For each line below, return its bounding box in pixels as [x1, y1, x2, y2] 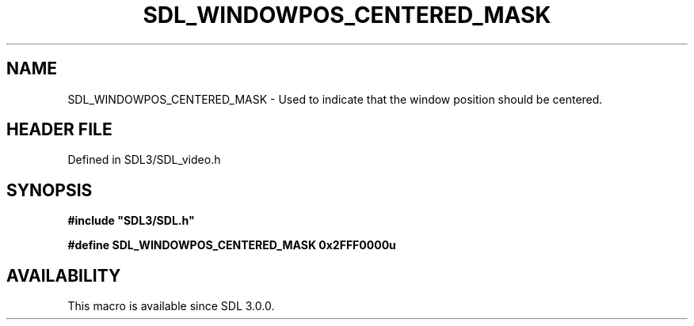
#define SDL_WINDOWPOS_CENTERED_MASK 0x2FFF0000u [67, 238, 396, 252]
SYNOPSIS [6, 180, 93, 200]
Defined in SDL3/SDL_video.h [67, 153, 221, 167]
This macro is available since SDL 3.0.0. [67, 299, 275, 313]
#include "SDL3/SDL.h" [67, 214, 195, 228]
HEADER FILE [6, 119, 112, 140]
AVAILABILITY [6, 265, 121, 286]
